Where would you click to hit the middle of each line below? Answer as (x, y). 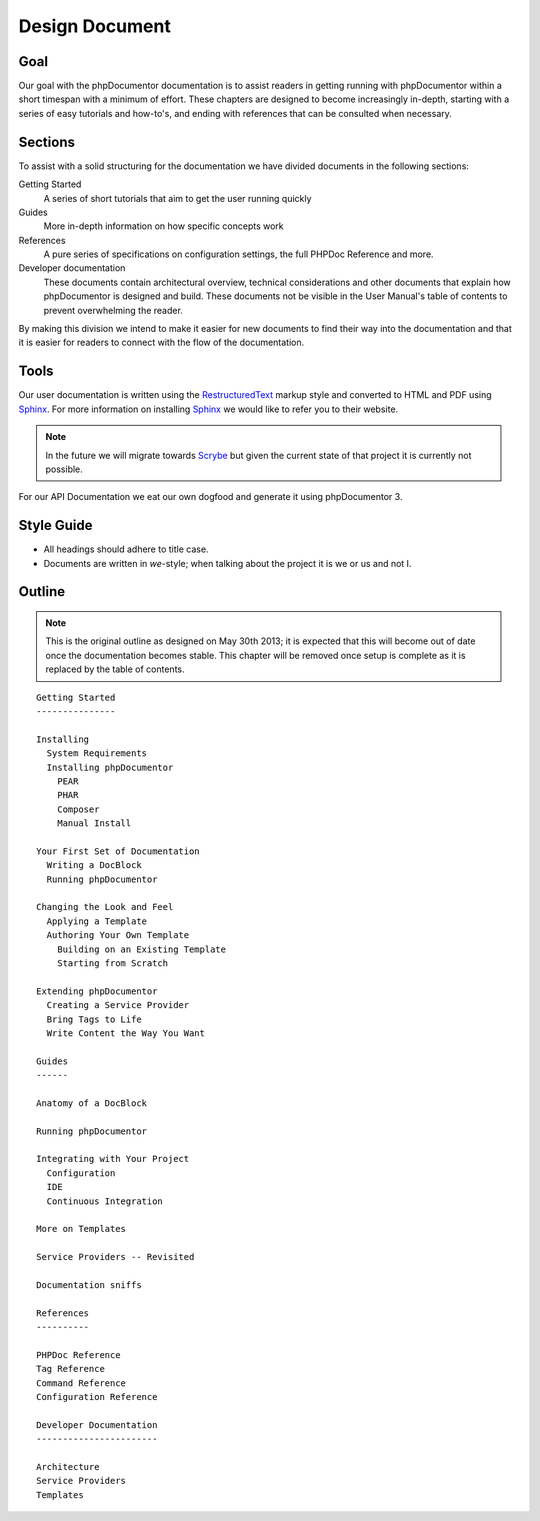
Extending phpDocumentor (97, 991)
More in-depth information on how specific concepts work (163, 226)
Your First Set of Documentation (118, 851)
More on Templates (81, 1229)
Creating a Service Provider (118, 1005)
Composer (78, 809)
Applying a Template (97, 921)
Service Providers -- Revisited (115, 1257)
